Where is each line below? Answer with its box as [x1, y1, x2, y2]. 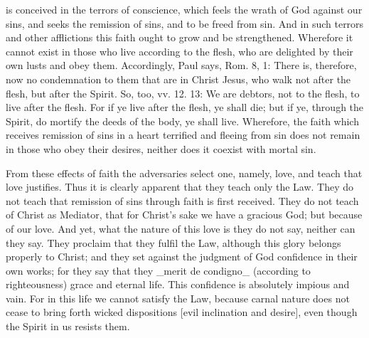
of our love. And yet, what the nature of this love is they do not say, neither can [6, 221, 355, 236]
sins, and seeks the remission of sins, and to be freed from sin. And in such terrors [6, 16, 364, 31]
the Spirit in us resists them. [6, 319, 130, 334]
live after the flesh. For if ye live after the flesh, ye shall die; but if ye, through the [6, 100, 364, 115]
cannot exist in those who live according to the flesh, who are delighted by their [6, 43, 353, 58]
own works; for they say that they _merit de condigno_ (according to [6, 263, 311, 278]
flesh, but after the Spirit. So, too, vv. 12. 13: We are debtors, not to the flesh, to [6, 85, 360, 100]
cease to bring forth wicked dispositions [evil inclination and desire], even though [6, 305, 358, 319]
